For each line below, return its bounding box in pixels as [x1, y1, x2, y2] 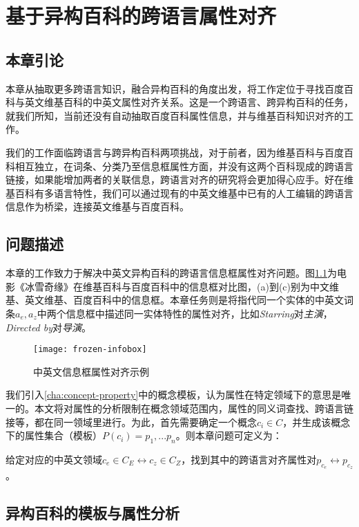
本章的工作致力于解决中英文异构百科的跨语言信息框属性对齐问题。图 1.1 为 [6, 266, 337, 280]
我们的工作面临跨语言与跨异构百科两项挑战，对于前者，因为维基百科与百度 [6, 145, 344, 159]
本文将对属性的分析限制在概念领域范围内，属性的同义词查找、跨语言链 [34, 400, 353, 415]
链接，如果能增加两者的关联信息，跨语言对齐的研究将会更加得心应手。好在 [6, 172, 344, 187]
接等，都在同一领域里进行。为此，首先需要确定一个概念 [6, 414, 257, 429]
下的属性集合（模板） [6, 428, 102, 443]
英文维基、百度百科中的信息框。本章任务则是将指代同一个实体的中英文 [24, 293, 344, 307]
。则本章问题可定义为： [175, 428, 282, 443]
